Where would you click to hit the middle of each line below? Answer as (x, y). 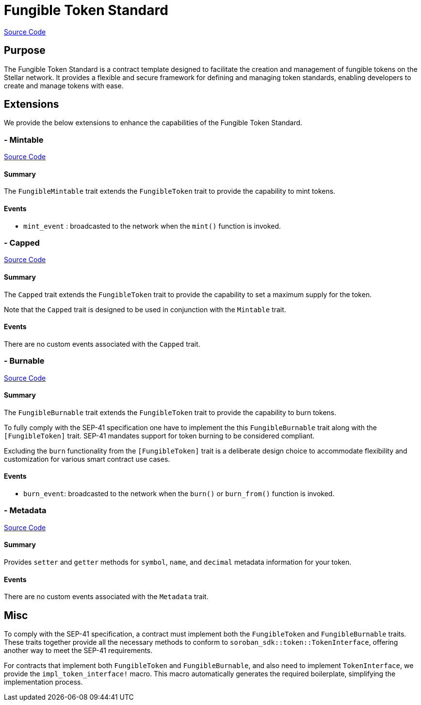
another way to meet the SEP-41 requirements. (78, 651)
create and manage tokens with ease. (64, 85)
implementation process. (43, 682)
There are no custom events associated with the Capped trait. (102, 344)
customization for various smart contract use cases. (87, 459)
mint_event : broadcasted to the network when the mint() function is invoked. (152, 226)
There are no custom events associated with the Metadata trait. (106, 597)
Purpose (25, 50)
